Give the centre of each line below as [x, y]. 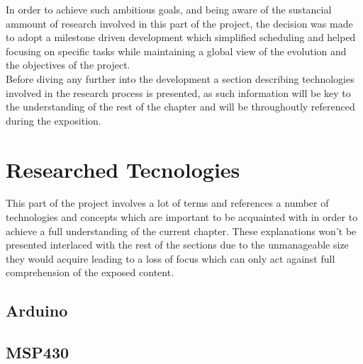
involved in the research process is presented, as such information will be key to [178, 92]
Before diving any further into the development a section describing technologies [180, 78]
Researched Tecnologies [123, 169]
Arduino [37, 311]
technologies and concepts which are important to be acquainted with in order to [182, 217]
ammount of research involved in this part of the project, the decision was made [179, 23]
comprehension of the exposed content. [90, 272]
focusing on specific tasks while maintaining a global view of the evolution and [176, 51]
